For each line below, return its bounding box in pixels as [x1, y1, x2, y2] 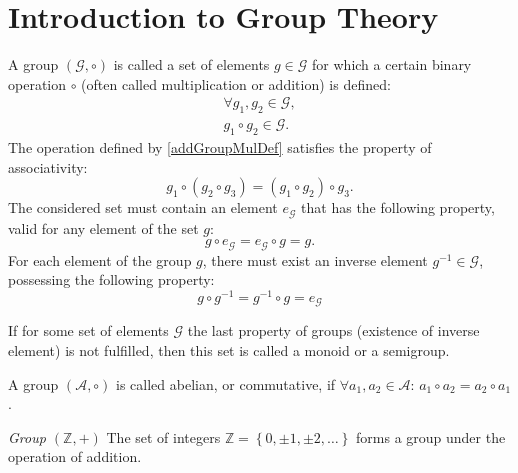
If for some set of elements [8, 320, 169, 341]
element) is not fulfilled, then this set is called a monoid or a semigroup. [8, 339, 450, 360]
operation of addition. [8, 446, 142, 467]
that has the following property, [301, 197, 495, 218]
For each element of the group [8, 249, 192, 270]
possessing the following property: [8, 269, 215, 290]
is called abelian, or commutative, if [116, 373, 336, 394]
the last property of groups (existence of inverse [187, 320, 480, 341]
